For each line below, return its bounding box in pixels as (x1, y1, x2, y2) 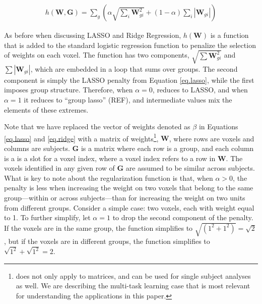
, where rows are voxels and (169, 133, 254, 143)
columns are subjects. (4, 142, 70, 153)
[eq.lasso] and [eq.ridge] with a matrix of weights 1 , (4, 131, 159, 143)
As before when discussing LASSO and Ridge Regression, (4, 30, 181, 40)
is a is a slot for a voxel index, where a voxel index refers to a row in (4, 153, 216, 163)
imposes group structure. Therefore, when (4, 84, 133, 95)
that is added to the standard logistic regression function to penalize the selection (4, 39, 256, 50)
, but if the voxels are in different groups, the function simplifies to (4, 236, 210, 246)
